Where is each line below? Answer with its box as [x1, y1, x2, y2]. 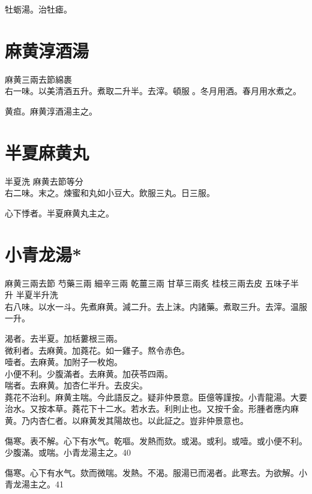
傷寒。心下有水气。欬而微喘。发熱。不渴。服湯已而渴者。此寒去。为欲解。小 [5, 466, 307, 478]
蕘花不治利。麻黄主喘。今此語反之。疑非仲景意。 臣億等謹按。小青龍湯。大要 [5, 390, 307, 403]
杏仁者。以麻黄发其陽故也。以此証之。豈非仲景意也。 [38, 414, 248, 427]
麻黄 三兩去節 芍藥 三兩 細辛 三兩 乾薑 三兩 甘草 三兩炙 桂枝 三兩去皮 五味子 [5, 276, 291, 289]
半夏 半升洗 [16, 288, 58, 301]
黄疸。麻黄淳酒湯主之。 [5, 104, 97, 117]
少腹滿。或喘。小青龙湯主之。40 [5, 446, 131, 459]
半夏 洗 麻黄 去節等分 [5, 174, 83, 187]
